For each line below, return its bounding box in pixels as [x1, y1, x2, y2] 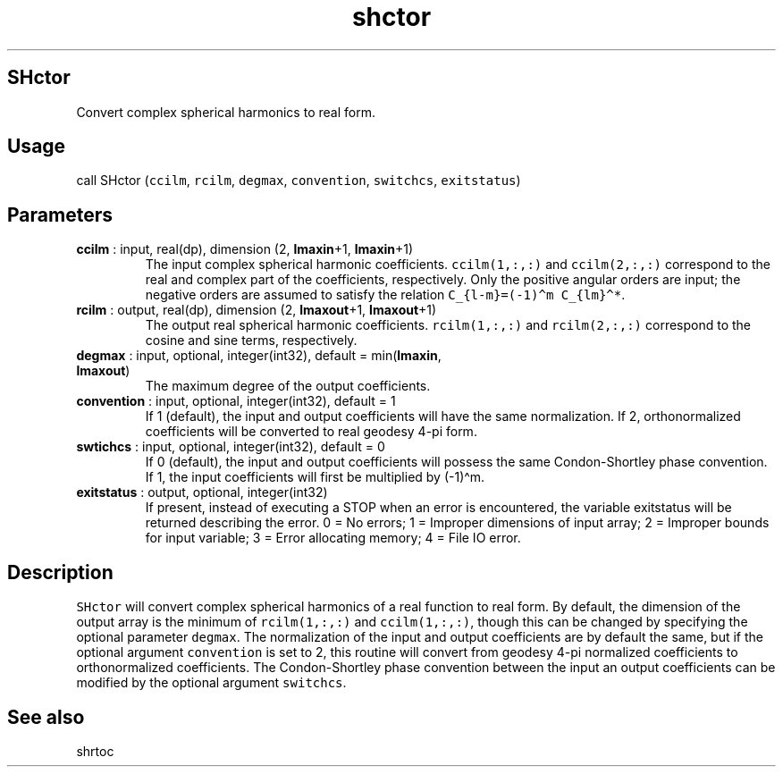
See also [7, 705, 85, 728]
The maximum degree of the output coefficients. [145, 378, 431, 394]
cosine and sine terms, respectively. [145, 332, 358, 349]
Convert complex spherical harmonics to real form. [76, 104, 375, 120]
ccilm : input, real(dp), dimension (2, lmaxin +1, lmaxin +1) [76, 241, 414, 257]
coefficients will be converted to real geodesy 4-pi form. [145, 424, 477, 440]
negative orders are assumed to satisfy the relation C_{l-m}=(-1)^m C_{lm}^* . [145, 287, 626, 303]
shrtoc [76, 743, 114, 759]
